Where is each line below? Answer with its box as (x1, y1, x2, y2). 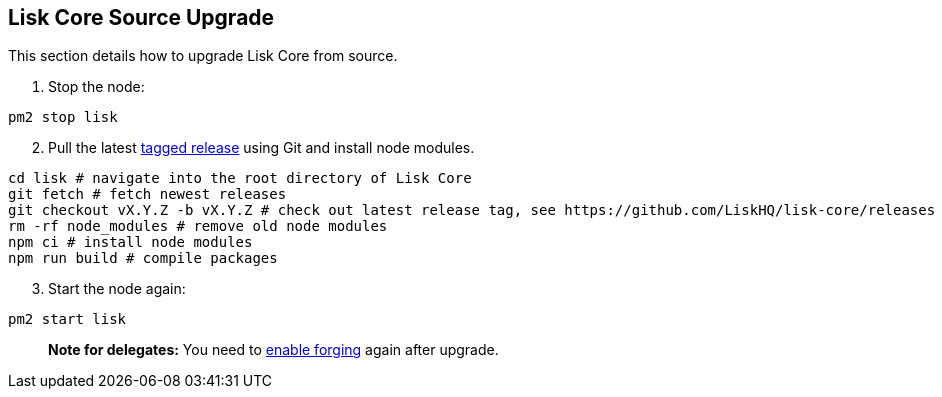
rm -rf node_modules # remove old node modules (8, 218, 388, 235)
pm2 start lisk (8, 311, 127, 328)
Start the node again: (48, 280, 186, 298)
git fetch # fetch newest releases (8, 186, 287, 203)
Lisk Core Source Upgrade (8, 5, 275, 30)
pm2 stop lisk (8, 109, 118, 126)
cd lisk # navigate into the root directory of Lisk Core (8, 170, 472, 187)
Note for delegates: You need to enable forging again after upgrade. (48, 341, 499, 359)
